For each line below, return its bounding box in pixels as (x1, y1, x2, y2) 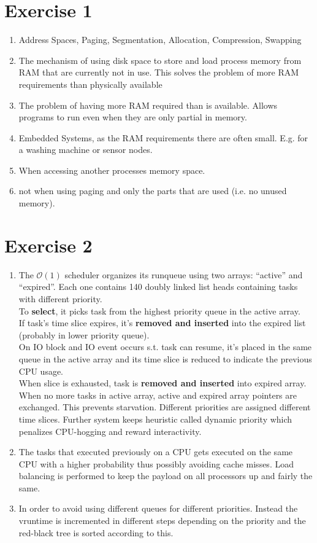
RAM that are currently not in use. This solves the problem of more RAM (18, 66, 299, 79)
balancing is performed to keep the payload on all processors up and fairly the (18, 469, 313, 482)
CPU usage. (18, 364, 64, 377)
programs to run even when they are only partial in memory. (18, 111, 247, 123)
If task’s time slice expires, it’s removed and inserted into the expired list (18, 316, 306, 329)
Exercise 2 (4, 232, 93, 257)
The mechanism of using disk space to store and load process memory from (18, 53, 302, 66)
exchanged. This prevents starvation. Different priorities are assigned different (18, 400, 311, 413)
